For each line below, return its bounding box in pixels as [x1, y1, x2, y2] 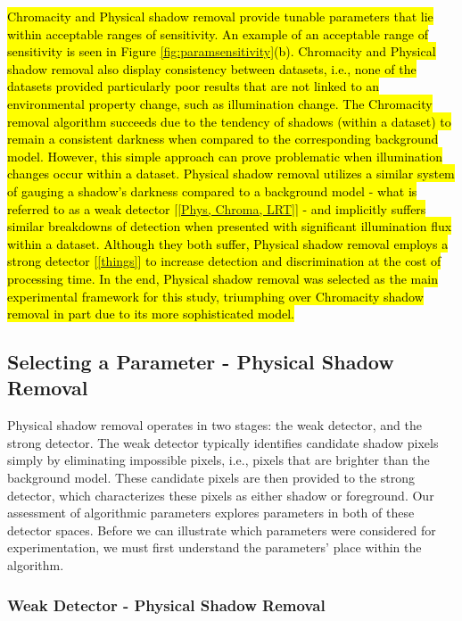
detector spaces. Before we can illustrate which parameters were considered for [7, 520, 436, 539]
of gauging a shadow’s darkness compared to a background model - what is [7, 181, 417, 200]
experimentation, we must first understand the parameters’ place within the [7, 538, 422, 557]
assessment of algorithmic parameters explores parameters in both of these [7, 503, 415, 522]
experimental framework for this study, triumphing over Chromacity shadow [7, 286, 424, 305]
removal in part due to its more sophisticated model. [7, 304, 294, 323]
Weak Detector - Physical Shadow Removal [7, 593, 326, 616]
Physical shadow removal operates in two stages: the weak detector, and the [7, 416, 422, 435]
